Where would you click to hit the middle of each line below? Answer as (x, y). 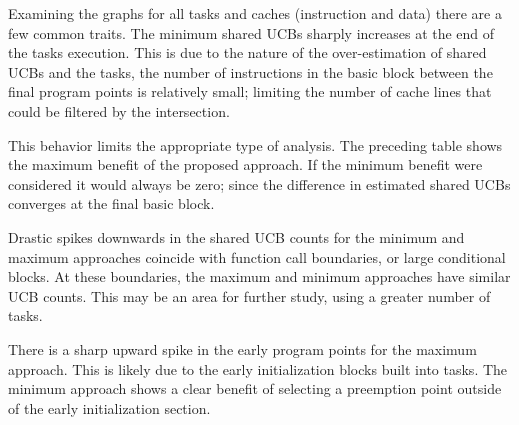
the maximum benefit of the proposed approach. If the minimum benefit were (245, 164)
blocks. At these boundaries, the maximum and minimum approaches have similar (259, 276)
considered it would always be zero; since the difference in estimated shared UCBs (259, 183)
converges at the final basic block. (111, 203)
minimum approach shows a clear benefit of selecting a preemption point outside (255, 388)
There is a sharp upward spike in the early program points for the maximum (242, 348)
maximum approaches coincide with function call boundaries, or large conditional (257, 256)
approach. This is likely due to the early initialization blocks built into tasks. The (258, 368)
